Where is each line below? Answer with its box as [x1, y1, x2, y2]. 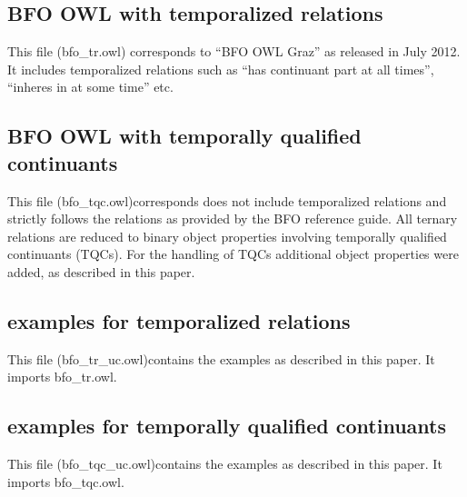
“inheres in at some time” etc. [7, 77, 174, 96]
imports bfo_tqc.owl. [7, 472, 124, 491]
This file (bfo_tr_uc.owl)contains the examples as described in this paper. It [7, 349, 435, 368]
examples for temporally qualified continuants [7, 412, 446, 440]
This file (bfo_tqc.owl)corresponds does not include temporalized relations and [7, 191, 447, 210]
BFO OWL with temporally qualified [7, 122, 362, 150]
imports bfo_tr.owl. [7, 367, 117, 386]
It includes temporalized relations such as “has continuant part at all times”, [7, 59, 434, 78]
